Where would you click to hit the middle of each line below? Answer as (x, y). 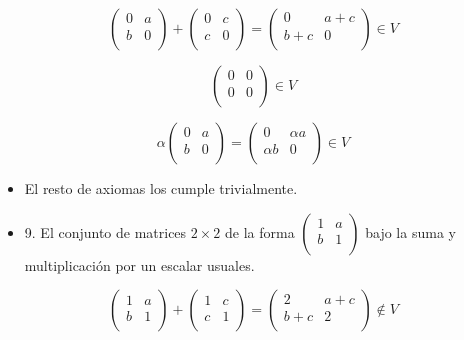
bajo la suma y (410, 231)
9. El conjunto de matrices (105, 231)
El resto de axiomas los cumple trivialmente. (161, 188)
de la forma (260, 231)
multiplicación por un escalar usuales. (139, 264)
